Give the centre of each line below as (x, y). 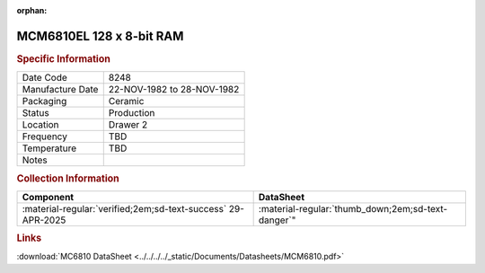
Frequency (44, 136)
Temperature (49, 148)
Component (48, 197)
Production (132, 113)
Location (40, 125)
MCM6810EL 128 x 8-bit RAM (100, 36)
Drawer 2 (128, 125)
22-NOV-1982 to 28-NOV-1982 (174, 90)
